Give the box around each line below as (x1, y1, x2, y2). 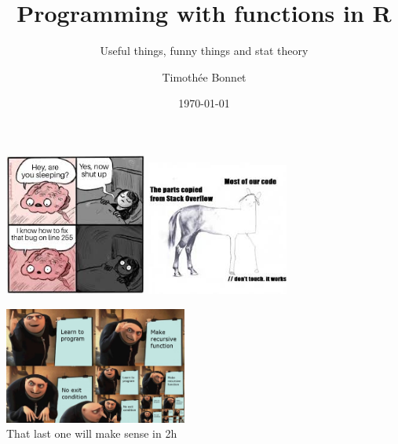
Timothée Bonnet (162, 68, 246, 85)
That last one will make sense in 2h (6, 425, 177, 442)
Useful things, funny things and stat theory (100, 42, 309, 59)
